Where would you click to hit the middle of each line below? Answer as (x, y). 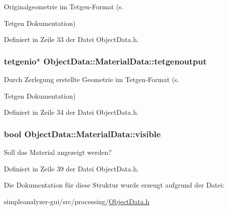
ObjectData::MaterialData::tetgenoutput (125, 61)
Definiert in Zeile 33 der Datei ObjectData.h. (71, 39)
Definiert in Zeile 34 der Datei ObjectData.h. (71, 112)
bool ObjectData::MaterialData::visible (82, 134)
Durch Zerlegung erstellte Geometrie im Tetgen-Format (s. (92, 79)
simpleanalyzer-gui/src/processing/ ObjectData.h (77, 201)
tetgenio (20, 61)
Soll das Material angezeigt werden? (58, 152)
